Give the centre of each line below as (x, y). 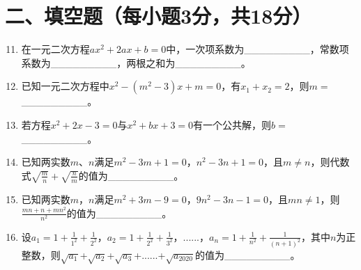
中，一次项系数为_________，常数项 (258, 49)
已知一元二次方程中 (65, 86)
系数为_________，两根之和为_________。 (136, 62)
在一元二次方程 (55, 49)
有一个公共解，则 (232, 124)
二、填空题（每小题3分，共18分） (159, 16)
